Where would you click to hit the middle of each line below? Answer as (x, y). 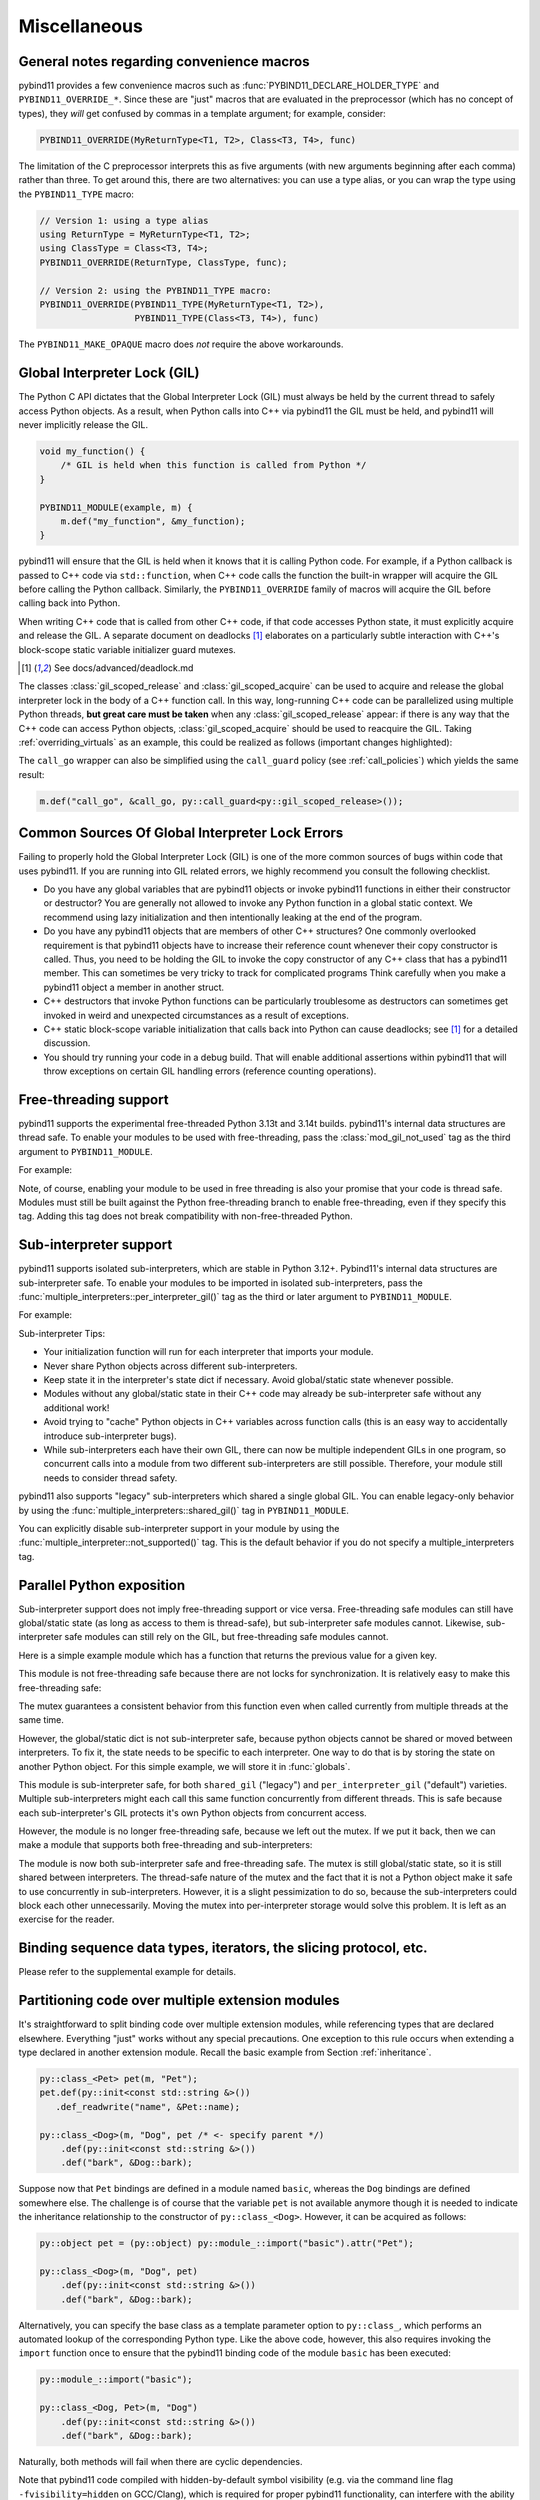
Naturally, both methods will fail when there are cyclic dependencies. (160, 2461)
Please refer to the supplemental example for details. (127, 1972)
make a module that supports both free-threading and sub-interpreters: (165, 1845)
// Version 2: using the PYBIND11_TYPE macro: (155, 290)
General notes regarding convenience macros (164, 61)
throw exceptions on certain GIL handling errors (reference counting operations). (210, 1071)
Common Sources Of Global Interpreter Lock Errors (181, 833)
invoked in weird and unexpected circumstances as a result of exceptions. (196, 1015)
